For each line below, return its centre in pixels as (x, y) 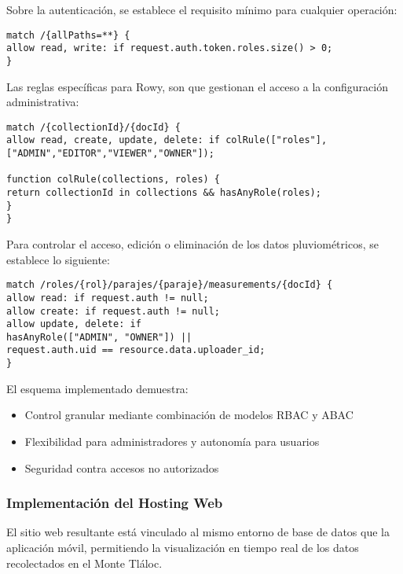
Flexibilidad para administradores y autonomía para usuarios (172, 441)
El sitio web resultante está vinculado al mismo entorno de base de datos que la (198, 532)
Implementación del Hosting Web (115, 503)
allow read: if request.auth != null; (108, 298)
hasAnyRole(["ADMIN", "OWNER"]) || (99, 337)
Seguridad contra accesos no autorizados (122, 467)
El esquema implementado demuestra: (97, 388)
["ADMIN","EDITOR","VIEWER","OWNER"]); (110, 154)
